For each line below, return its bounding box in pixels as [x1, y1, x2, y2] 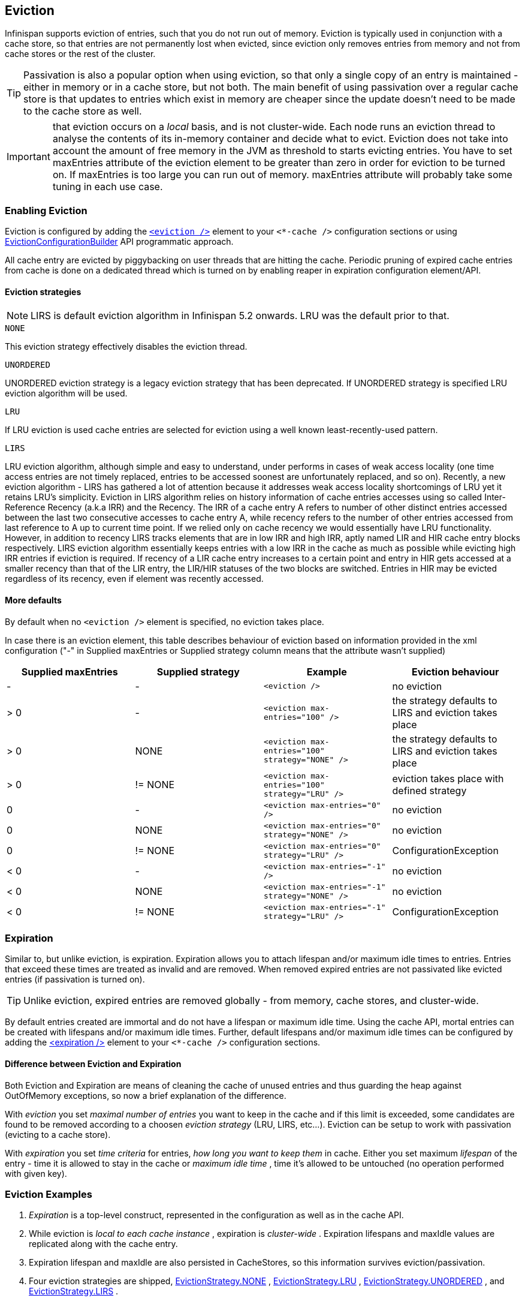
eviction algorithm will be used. [5, 388, 128, 399]
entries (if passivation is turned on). [5, 974, 145, 985]
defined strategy [392, 785, 467, 797]
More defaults [5, 595, 62, 605]
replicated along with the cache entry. [29, 1239, 178, 1249]
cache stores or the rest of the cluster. [5, 49, 156, 59]
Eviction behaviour [411, 665, 499, 678]
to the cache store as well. [23, 105, 142, 118]
